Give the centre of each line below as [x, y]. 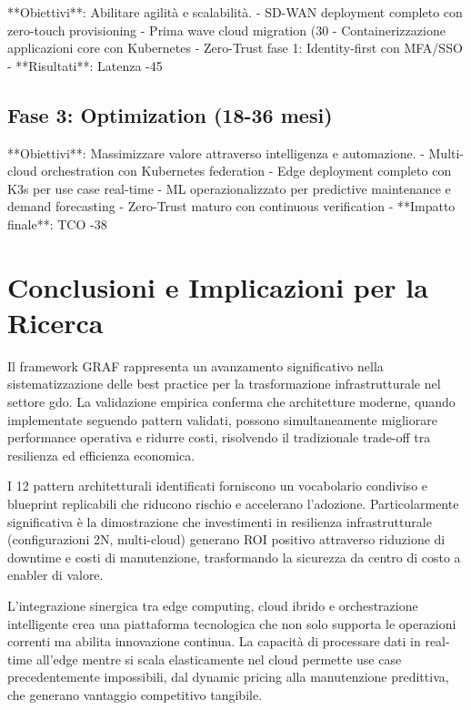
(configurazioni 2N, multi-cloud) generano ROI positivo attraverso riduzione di [226, 539]
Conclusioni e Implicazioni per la [218, 286]
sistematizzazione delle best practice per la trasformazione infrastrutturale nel [224, 384]
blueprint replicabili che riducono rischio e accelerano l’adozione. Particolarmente [233, 504]
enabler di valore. [55, 575]
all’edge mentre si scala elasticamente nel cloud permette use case [219, 659]
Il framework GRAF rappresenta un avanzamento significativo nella [195, 365]
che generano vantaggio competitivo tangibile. [135, 694]
